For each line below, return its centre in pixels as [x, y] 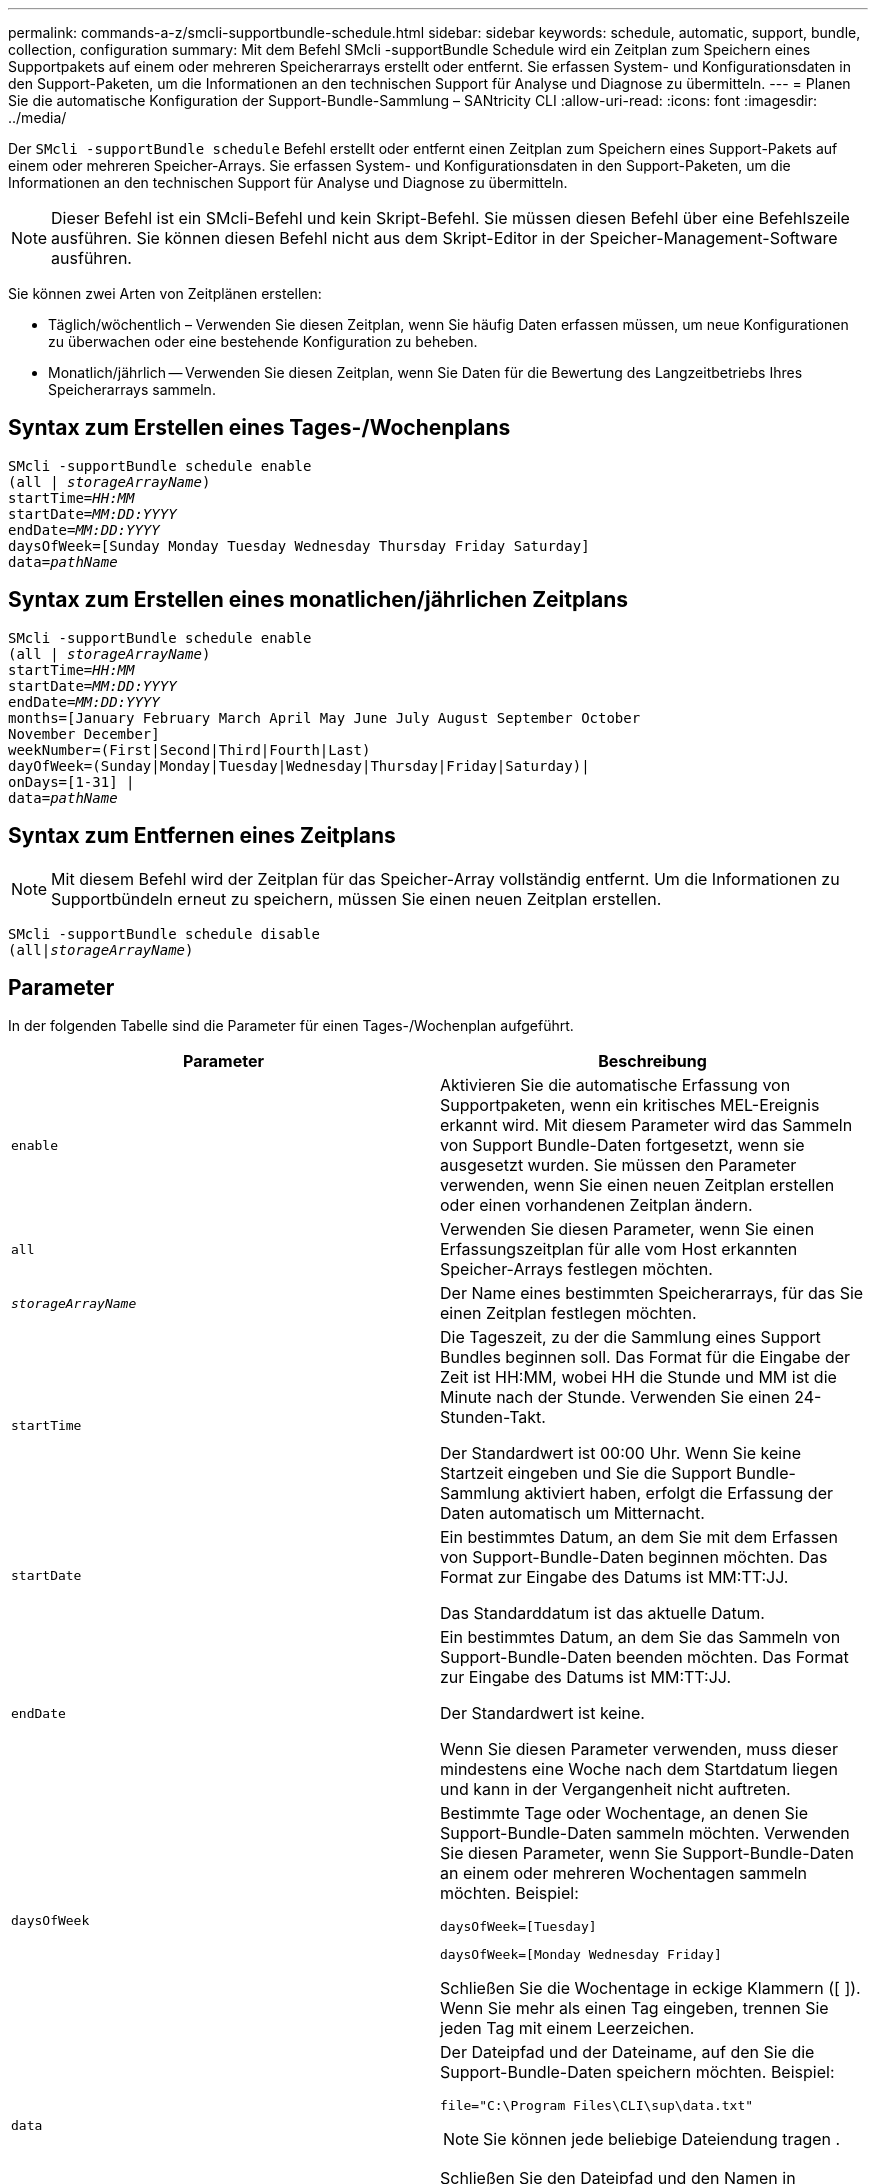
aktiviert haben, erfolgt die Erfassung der [678, 1493]
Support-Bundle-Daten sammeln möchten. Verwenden [645, 1833]
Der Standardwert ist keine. [542, 1713]
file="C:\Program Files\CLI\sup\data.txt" [597, 2106]
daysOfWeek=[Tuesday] [518, 1927]
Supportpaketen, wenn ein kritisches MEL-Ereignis [630, 1105]
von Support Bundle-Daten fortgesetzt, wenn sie [622, 1145]
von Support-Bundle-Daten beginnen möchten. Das [634, 1557]
